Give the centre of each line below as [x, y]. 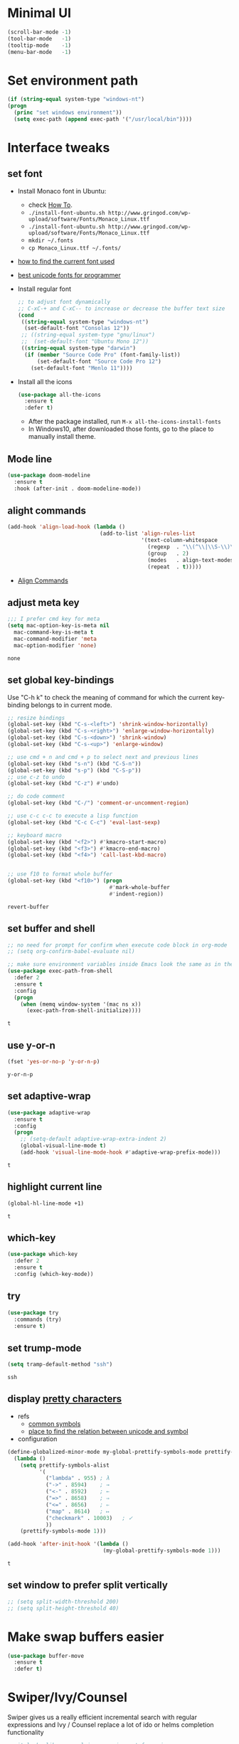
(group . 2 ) [168, 553]
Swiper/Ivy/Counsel [68, 1697]
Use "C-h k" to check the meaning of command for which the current [109, 697]
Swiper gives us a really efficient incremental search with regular [102, 1717]
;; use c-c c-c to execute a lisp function [73, 816]
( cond [26, 315]
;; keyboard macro [34, 835]
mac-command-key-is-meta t [54, 632]
